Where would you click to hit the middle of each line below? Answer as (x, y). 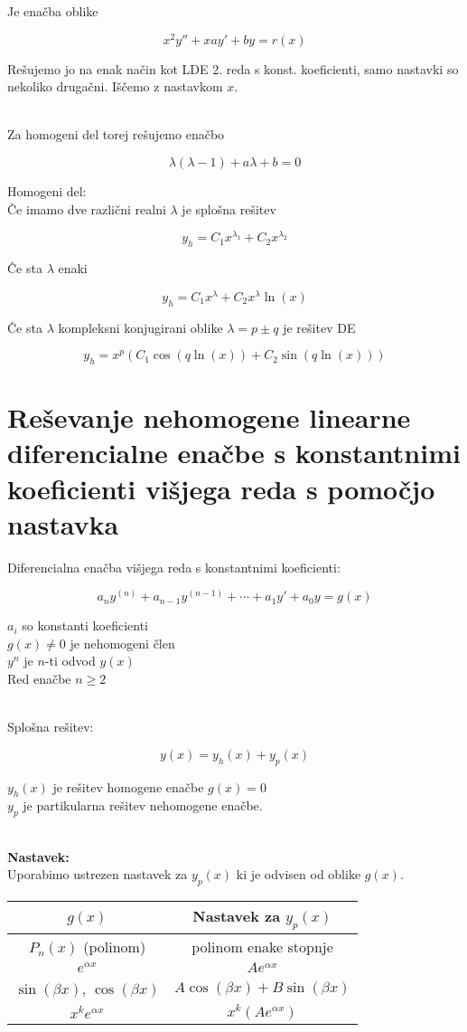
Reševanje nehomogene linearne (209, 417)
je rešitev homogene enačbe (128, 786)
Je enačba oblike (53, 11)
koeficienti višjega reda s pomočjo (221, 488)
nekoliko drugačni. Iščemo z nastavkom (115, 86)
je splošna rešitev (229, 208)
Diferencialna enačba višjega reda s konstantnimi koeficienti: (174, 567)
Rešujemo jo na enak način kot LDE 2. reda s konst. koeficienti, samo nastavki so (233, 68)
